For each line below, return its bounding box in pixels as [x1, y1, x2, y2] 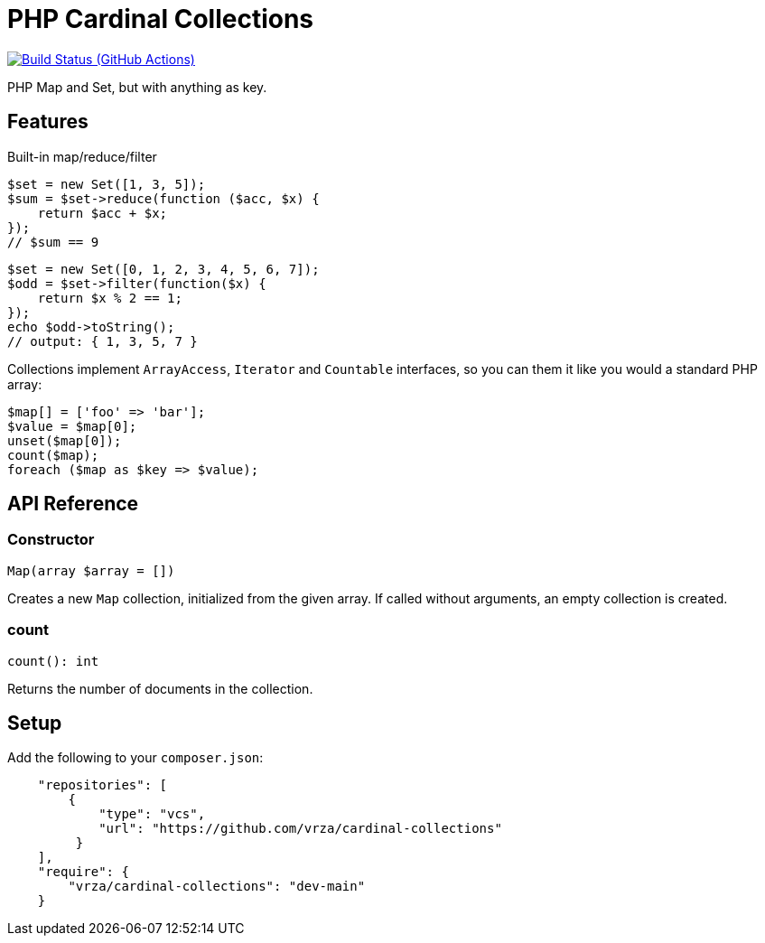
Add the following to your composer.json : [7, 750, 264, 766]
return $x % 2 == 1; [37, 290, 182, 305]
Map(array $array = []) [7, 563, 175, 578]
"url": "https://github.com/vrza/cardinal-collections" [98, 821, 502, 836]
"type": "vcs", [98, 807, 206, 822]
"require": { [37, 864, 129, 880]
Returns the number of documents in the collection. [7, 680, 313, 696]
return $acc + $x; [37, 205, 168, 220]
